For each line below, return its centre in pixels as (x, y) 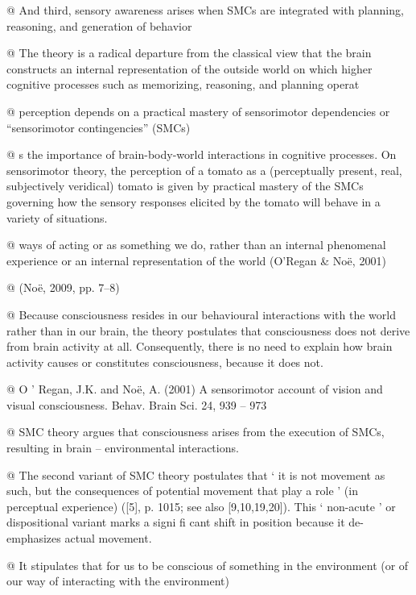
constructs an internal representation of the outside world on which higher (189, 68)
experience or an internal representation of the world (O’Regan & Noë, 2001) (196, 260)
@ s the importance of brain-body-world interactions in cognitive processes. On (202, 154)
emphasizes (34, 538)
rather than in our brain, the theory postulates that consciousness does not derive (208, 330)
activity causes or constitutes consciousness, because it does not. (165, 362)
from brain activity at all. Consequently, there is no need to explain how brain (200, 346)
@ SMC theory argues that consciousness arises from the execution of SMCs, (196, 432)
